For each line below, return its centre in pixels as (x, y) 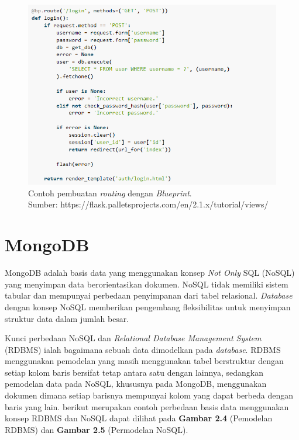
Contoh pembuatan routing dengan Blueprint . (110, 193)
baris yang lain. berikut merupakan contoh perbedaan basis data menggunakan (147, 406)
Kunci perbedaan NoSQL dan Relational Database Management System (133, 338)
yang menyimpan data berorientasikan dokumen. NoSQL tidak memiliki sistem (147, 284)
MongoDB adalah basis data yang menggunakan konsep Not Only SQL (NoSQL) (150, 273)
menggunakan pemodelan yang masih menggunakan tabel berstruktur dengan (144, 361)
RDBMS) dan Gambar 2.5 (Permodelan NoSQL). (97, 429)
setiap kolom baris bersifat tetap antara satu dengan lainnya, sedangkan (134, 372)
